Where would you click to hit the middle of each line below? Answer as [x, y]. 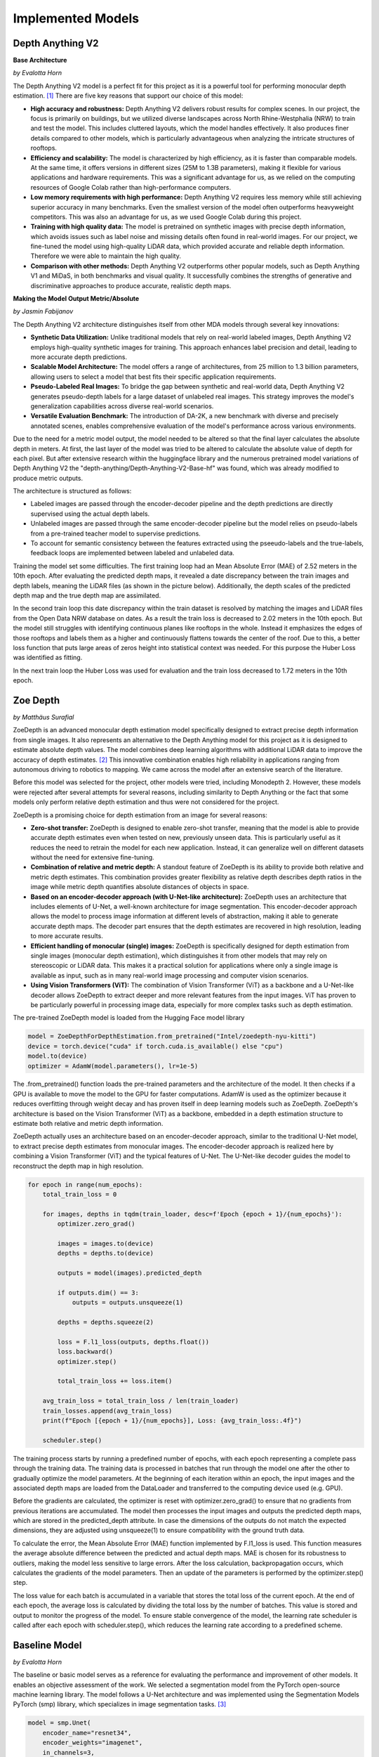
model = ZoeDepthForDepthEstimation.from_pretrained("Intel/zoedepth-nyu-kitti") [172, 1036]
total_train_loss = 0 [80, 1194]
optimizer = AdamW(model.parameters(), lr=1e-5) [113, 1066]
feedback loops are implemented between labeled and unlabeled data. [133, 553]
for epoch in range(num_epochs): [85, 1185]
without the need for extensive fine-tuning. [92, 857]
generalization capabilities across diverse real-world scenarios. [122, 406]
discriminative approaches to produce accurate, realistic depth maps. [131, 285]
